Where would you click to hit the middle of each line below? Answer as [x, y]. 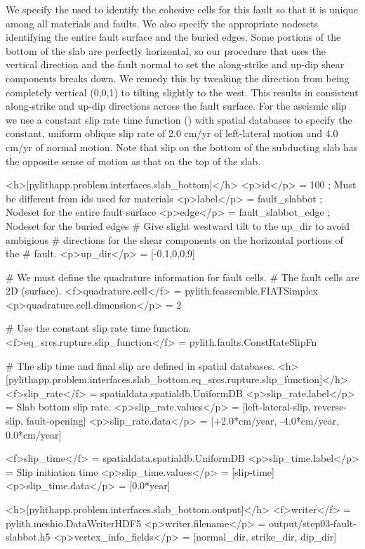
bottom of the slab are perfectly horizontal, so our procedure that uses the [166, 50]
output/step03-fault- [312, 523]
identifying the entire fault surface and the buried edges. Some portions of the [173, 37]
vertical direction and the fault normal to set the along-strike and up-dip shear [175, 64]
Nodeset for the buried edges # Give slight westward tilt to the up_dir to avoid [178, 225]
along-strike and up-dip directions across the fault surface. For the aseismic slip [176, 106]
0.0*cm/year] [34, 434]
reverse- [330, 407]
